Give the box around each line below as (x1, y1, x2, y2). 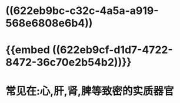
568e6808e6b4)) (5, 16, 93, 30)
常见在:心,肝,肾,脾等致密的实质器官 (5, 84, 174, 98)
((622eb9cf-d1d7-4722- (52, 43, 173, 57)
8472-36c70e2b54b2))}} (5, 56, 132, 69)
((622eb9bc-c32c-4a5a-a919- (5, 4, 159, 18)
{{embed (5, 43, 51, 57)
